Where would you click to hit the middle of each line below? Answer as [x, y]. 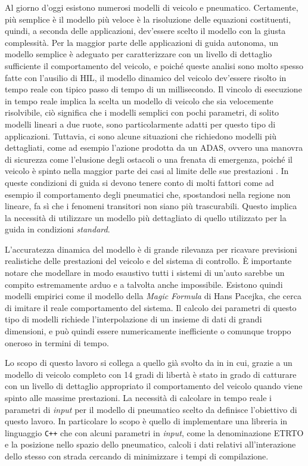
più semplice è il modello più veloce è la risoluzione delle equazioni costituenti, [148, 19]
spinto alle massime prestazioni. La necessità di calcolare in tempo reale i [138, 397]
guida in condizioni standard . [57, 229]
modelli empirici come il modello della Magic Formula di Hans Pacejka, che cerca [153, 296]
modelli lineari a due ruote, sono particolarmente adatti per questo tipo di [140, 124]
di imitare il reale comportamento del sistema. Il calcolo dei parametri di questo [151, 307]
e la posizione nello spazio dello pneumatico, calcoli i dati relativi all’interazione [150, 444]
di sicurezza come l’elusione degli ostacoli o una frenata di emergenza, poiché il [149, 159]
